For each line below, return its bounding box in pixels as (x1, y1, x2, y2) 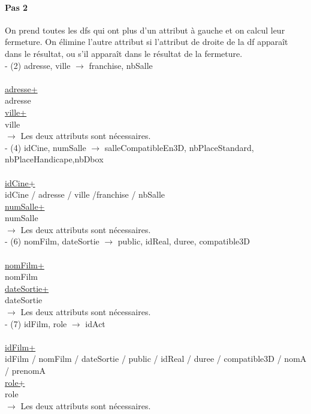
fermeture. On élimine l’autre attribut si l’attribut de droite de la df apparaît (5, 35, 288, 48)
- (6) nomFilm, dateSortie (5, 235, 99, 247)
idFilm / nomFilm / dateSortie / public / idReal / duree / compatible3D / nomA (5, 352, 307, 365)
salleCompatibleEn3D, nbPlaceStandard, (104, 141, 254, 153)
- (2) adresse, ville (5, 59, 71, 71)
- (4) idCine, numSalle (5, 141, 86, 153)
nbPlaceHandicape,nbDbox (5, 153, 104, 165)
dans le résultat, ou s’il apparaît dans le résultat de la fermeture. (5, 47, 243, 59)
